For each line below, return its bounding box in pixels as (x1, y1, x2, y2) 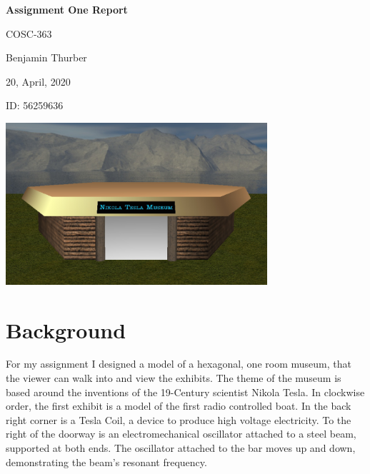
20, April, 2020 (6, 74, 71, 89)
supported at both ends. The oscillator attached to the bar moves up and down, (6, 440, 356, 455)
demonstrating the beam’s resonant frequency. (6, 454, 207, 469)
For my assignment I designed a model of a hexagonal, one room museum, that (6, 356, 351, 371)
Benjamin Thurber (6, 50, 87, 65)
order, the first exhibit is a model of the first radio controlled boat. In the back (6, 398, 351, 413)
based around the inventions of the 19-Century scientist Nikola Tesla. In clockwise (6, 384, 365, 399)
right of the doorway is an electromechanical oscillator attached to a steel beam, (6, 426, 356, 441)
